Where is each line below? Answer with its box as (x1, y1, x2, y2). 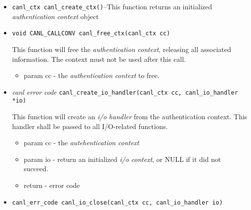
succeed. (24, 163, 49, 174)
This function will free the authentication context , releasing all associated (12, 44, 231, 54)
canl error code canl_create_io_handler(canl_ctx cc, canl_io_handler (12, 86, 238, 97)
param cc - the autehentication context (24, 137, 139, 148)
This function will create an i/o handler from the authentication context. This (12, 111, 248, 121)
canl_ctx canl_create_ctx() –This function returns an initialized (12, 1, 212, 11)
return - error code (24, 180, 80, 190)
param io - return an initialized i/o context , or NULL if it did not (24, 154, 221, 164)
